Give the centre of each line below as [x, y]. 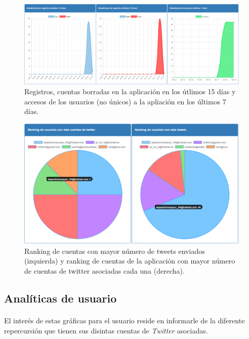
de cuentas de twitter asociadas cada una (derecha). [105, 270]
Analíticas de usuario [60, 298]
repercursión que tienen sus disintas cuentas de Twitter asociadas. [106, 330]
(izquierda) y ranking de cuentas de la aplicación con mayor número [130, 261]
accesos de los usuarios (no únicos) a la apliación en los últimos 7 [125, 101]
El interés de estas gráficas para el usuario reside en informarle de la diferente [124, 320]
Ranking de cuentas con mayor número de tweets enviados [115, 251]
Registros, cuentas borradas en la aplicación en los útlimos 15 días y [130, 91]
